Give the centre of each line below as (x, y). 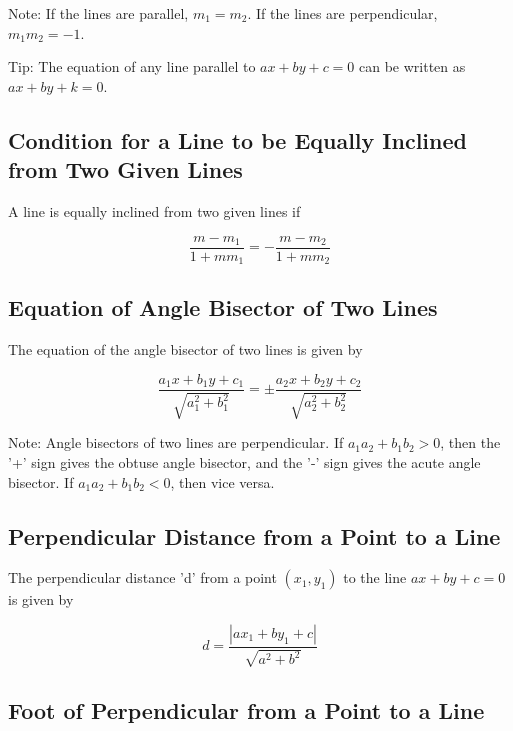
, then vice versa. (222, 481)
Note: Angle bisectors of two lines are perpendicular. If (176, 442)
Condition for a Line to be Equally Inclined (237, 139)
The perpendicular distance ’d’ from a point (142, 577)
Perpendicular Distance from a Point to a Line (254, 535)
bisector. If (41, 481)
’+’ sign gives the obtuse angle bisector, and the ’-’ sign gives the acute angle (244, 461)
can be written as (412, 66)
